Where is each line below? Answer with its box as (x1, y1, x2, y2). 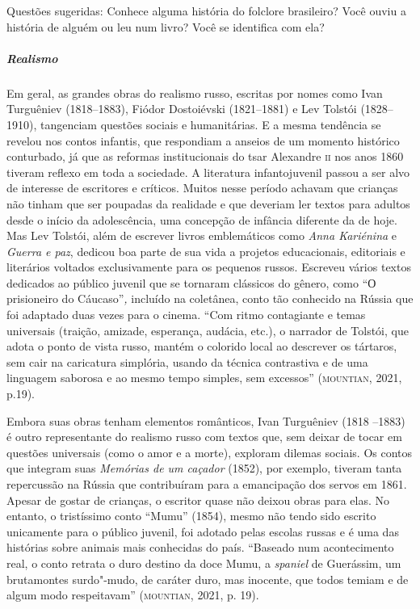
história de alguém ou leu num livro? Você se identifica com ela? (6, 18, 325, 35)
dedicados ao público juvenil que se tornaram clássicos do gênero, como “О (6, 274, 376, 291)
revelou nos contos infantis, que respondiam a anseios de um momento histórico (6, 132, 400, 149)
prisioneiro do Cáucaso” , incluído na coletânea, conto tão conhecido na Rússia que (6, 290, 414, 307)
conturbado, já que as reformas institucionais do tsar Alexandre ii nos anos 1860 (6, 148, 404, 165)
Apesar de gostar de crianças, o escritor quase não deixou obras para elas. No (6, 491, 390, 508)
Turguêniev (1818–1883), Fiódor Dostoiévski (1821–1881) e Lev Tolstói (6, 100, 357, 117)
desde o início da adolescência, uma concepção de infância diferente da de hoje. (6, 211, 397, 228)
